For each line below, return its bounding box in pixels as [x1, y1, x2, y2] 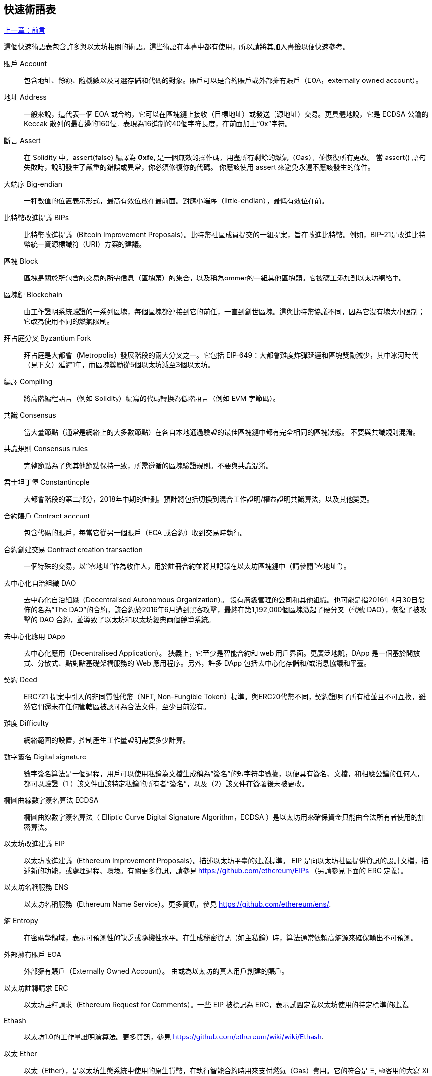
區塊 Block [4, 257, 38, 266]
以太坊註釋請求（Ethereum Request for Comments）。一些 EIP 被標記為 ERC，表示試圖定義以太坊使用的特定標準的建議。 [24, 1000, 414, 1009]
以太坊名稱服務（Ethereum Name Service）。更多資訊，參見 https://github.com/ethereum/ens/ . [24, 900, 331, 909]
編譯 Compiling [4, 377, 53, 386]
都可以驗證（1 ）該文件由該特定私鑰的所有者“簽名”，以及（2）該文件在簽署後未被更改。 [24, 779, 309, 788]
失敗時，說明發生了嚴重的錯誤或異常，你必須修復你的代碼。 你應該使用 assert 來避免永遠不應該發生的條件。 [24, 163, 375, 172]
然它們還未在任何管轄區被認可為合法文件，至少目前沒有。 [24, 702, 210, 711]
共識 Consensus [4, 411, 56, 420]
